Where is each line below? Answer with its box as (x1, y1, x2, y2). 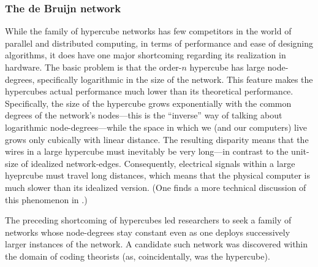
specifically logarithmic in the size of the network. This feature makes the (37, 72, 313, 85)
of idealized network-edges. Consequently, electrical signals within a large (21, 157, 295, 169)
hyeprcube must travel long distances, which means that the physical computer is (5, 169, 310, 182)
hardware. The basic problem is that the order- (5, 61, 182, 73)
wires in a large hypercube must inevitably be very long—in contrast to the (5, 145, 289, 158)
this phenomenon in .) (5, 193, 88, 206)
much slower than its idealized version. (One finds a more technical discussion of (5, 180, 306, 193)
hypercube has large (189, 61, 265, 73)
